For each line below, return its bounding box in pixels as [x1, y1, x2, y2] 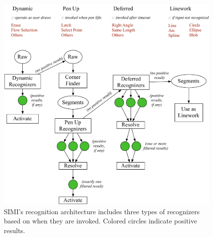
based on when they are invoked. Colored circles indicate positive [4, 216, 197, 226]
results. [4, 225, 25, 235]
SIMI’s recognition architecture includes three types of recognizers [4, 206, 200, 216]
